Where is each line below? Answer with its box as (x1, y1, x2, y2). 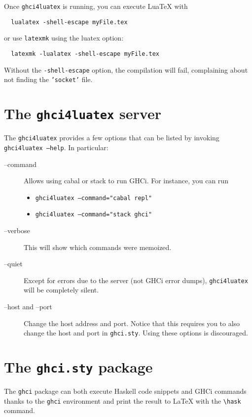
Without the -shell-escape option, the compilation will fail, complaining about (4, 64, 248, 75)
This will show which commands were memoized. (24, 242, 172, 252)
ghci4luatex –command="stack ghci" (35, 211, 152, 218)
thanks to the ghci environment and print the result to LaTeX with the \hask (4, 395, 241, 406)
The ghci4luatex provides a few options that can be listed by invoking (4, 132, 219, 143)
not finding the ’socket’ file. (4, 74, 93, 84)
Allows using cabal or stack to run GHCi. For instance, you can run (24, 175, 228, 186)
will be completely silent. (24, 285, 99, 295)
